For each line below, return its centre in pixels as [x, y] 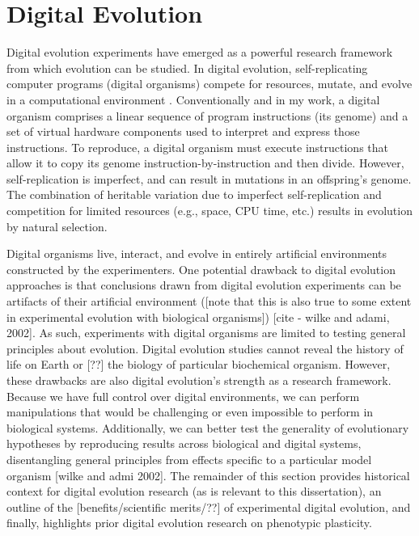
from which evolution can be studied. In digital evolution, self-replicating [187, 68]
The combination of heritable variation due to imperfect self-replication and [194, 194]
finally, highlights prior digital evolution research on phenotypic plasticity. [189, 523]
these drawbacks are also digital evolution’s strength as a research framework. [199, 380]
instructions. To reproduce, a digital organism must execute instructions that [198, 147]
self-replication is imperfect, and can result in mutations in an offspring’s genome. [209, 178]
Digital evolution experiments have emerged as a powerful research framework [200, 52]
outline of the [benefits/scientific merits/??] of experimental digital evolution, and [209, 506]
